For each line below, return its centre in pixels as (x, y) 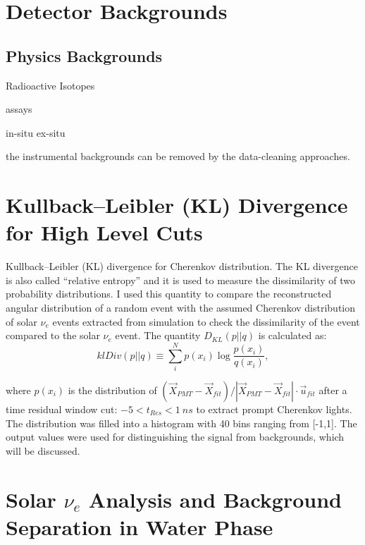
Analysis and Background (215, 499)
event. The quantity (158, 335)
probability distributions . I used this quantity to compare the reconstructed (169, 294)
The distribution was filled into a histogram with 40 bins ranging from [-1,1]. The (181, 423)
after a (333, 390)
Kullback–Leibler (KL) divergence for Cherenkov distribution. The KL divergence (182, 266)
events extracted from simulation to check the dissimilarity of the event (206, 321)
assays (19, 109)
